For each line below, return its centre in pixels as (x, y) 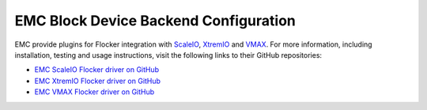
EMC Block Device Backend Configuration (155, 21)
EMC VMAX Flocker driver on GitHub (94, 92)
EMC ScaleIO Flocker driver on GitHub (97, 70)
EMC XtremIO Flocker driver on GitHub (98, 81)
